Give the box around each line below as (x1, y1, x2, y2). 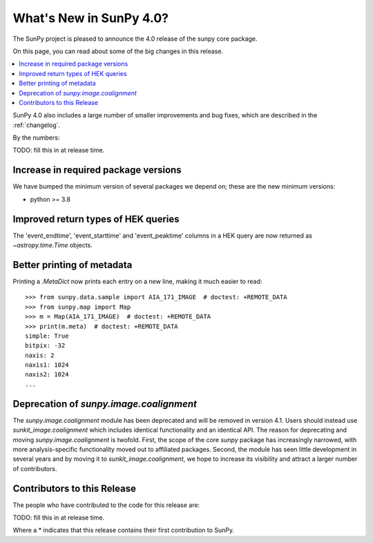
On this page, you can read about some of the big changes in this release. (12, 47, 224, 55)
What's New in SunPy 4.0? (12, 10, 169, 26)
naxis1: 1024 (25, 361, 69, 369)
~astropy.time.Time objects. (12, 241, 93, 249)
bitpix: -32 (25, 342, 66, 350)
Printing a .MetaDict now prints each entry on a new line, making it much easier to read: (12, 277, 262, 285)
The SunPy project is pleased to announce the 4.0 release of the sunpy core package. (12, 35, 258, 43)
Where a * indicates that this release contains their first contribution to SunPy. (12, 526, 235, 535)
